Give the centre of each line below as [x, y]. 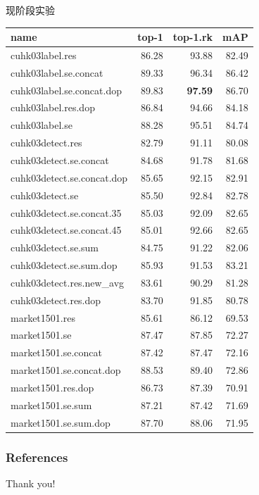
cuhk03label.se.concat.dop [66, 90]
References [37, 457]
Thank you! [31, 483]
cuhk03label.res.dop [53, 107]
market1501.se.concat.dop [66, 370]
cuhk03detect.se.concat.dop [69, 177]
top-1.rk [193, 37]
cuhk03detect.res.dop [56, 300]
